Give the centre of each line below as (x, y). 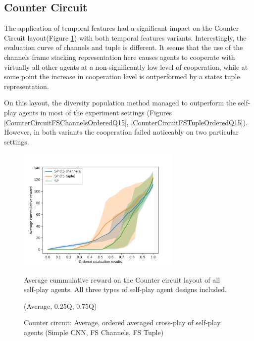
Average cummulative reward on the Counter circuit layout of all (122, 279)
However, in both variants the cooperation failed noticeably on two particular (121, 132)
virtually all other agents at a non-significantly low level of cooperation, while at (126, 67)
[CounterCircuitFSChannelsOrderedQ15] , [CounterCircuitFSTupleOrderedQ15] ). (126, 122)
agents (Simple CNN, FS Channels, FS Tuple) (94, 332)
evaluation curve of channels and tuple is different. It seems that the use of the (124, 47)
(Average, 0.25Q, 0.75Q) (60, 306)
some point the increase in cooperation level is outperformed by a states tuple (122, 76)
